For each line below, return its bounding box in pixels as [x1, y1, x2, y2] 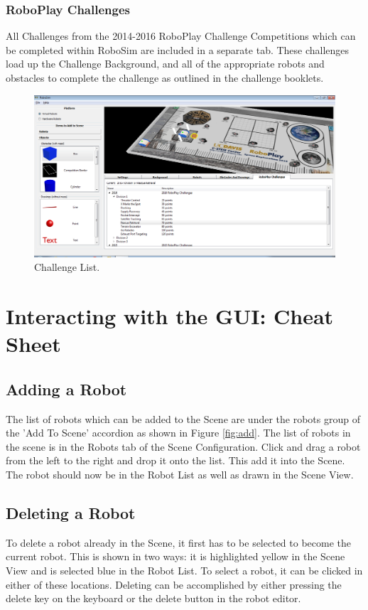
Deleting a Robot [6, 502, 136, 524]
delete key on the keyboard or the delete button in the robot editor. [6, 591, 301, 606]
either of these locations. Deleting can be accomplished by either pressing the [6, 577, 342, 592]
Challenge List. [34, 259, 100, 274]
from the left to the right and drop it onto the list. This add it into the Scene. [6, 453, 345, 468]
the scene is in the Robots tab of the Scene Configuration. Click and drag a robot [6, 439, 361, 454]
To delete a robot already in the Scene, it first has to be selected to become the [6, 535, 352, 550]
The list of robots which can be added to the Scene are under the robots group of [6, 411, 360, 426]
